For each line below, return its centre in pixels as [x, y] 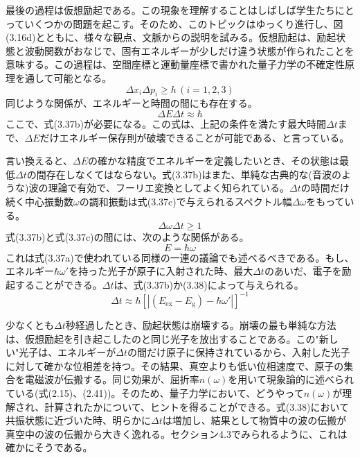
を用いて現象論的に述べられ [291, 379]
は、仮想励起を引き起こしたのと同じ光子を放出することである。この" [162, 338]
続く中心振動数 [39, 201]
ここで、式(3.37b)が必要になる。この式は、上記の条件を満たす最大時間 [166, 123]
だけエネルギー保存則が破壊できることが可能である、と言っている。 [195, 137]
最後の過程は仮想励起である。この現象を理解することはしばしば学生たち [170, 10]
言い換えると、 [39, 161]
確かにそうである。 [49, 447]
